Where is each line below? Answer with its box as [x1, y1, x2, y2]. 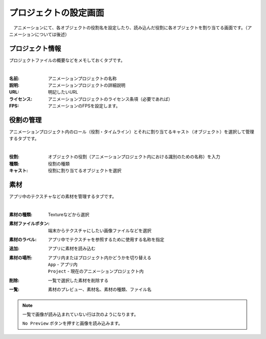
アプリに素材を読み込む [48, 245, 96, 251]
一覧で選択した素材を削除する [48, 277, 108, 283]
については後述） [34, 31, 70, 37]
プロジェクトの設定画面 [9, 7, 104, 18]
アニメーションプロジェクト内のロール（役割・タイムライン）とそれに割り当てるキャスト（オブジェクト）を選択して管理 [9, 129, 255, 135]
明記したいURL [48, 89, 78, 95]
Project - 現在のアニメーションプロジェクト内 [48, 269, 144, 274]
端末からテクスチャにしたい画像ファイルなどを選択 [48, 227, 152, 234]
